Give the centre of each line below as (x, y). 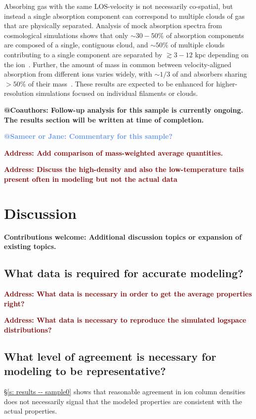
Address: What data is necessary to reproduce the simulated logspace (125, 320)
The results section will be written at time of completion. (104, 119)
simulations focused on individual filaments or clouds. (117, 93)
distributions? (28, 329)
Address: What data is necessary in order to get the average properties (128, 294)
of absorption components (205, 35)
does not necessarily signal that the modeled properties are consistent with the (123, 401)
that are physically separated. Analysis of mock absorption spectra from (113, 25)
